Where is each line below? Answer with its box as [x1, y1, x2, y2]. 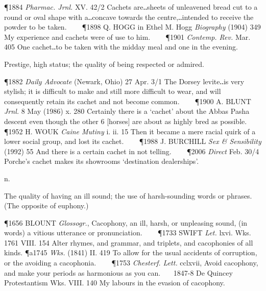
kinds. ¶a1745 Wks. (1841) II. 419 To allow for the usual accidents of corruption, [4, 247, 257, 258]
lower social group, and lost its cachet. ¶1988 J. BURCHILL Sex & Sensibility [4, 136, 261, 147]
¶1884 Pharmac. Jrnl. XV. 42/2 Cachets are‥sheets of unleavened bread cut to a [4, 2, 258, 12]
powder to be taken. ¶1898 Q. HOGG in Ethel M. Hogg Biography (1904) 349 [4, 21, 261, 32]
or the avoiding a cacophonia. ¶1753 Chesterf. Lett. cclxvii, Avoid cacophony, [4, 257, 258, 268]
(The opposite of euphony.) [4, 200, 89, 211]
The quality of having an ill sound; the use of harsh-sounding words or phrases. [4, 190, 252, 201]
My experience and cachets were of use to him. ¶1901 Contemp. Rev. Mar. [4, 31, 251, 42]
